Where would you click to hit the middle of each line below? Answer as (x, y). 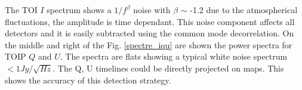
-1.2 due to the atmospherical (244, 10)
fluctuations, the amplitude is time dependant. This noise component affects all (150, 21)
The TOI (21, 10)
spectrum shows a (79, 10)
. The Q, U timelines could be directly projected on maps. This (168, 68)
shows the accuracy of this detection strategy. (88, 80)
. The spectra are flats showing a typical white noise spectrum (174, 56)
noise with (152, 10)
